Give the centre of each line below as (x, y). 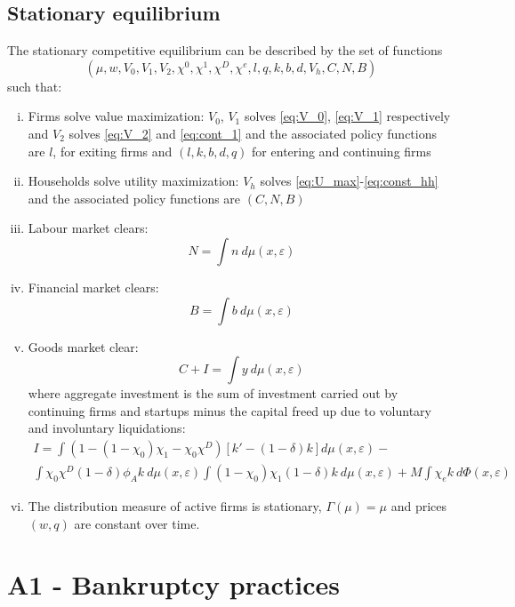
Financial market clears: (93, 287)
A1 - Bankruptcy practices (173, 584)
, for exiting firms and (113, 151)
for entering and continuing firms (342, 151)
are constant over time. (137, 523)
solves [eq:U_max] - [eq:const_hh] (349, 181)
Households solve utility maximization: (133, 181)
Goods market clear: (83, 346)
